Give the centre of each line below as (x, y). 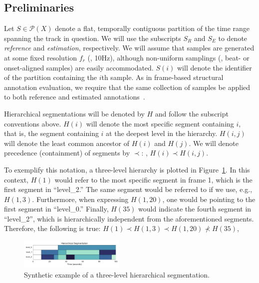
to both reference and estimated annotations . (75, 97)
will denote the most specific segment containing (160, 123)
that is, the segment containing (51, 133)
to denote (233, 38)
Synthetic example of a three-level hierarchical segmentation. (117, 275)
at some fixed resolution (41, 57)
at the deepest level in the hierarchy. (162, 133)
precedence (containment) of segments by (67, 153)
